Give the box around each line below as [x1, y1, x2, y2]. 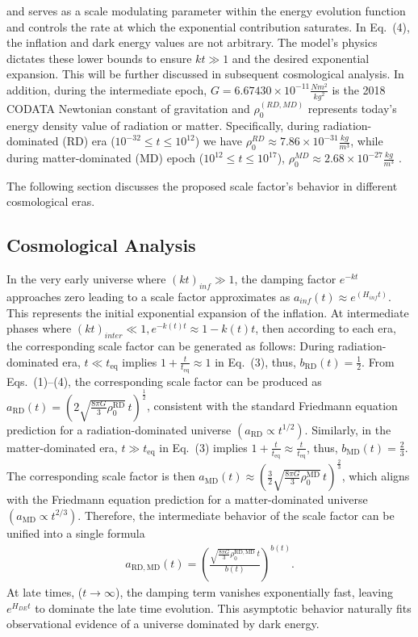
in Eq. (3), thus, [215, 353, 296, 370]
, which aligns [341, 467, 410, 484]
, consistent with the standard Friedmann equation [146, 397, 398, 414]
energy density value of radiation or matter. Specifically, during [6, 116, 320, 133]
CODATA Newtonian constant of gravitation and [6, 99, 250, 116]
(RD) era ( [62, 132, 115, 149]
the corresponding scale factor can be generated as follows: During [6, 337, 334, 354]
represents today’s [307, 99, 397, 116]
